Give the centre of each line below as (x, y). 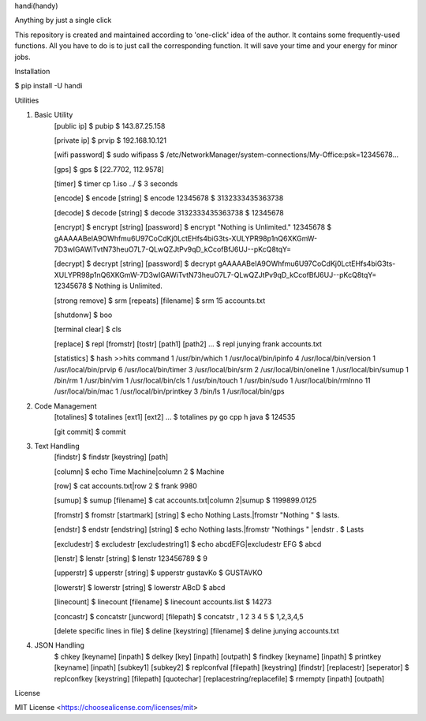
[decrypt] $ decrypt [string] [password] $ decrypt (135, 263)
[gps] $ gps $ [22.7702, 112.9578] (109, 169)
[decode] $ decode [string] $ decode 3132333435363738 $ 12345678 (169, 212)
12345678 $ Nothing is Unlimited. (108, 286)
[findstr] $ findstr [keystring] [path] (111, 457)
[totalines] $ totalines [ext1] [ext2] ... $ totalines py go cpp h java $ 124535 (175, 417)
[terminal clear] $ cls (88, 329)
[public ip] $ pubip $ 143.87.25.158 (110, 125)
